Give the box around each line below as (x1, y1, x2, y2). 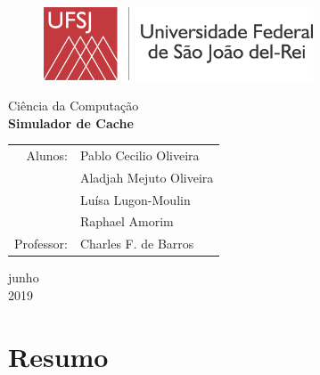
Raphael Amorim (79, 212, 174, 231)
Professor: (14, 234, 68, 253)
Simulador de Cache (8, 113, 134, 132)
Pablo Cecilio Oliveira (79, 145, 200, 164)
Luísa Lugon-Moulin (79, 190, 191, 208)
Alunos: (26, 145, 68, 164)
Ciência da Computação (8, 95, 139, 114)
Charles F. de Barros (79, 234, 194, 253)
